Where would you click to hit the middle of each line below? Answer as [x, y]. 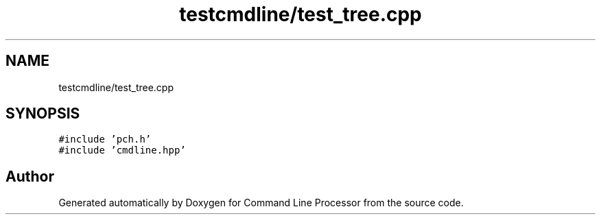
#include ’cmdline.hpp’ [122, 150]
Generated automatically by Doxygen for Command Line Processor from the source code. [261, 203]
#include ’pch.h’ [105, 139]
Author [30, 176]
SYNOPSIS [43, 114]
